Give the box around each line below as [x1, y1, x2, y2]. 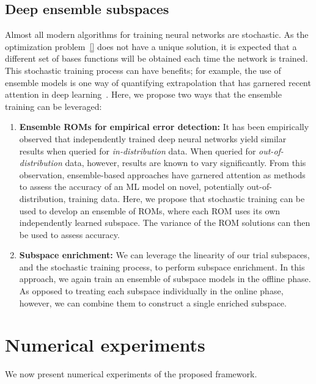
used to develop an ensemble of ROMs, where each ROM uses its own [19, 204, 281, 217]
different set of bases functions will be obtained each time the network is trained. [5, 52, 308, 65]
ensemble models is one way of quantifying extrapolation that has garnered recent [5, 76, 311, 89]
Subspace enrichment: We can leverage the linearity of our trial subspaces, [19, 248, 310, 261]
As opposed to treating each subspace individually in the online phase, [19, 284, 284, 297]
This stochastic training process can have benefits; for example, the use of [5, 63, 281, 76]
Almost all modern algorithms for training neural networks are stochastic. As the [5, 28, 309, 41]
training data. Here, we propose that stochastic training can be [68, 192, 305, 205]
